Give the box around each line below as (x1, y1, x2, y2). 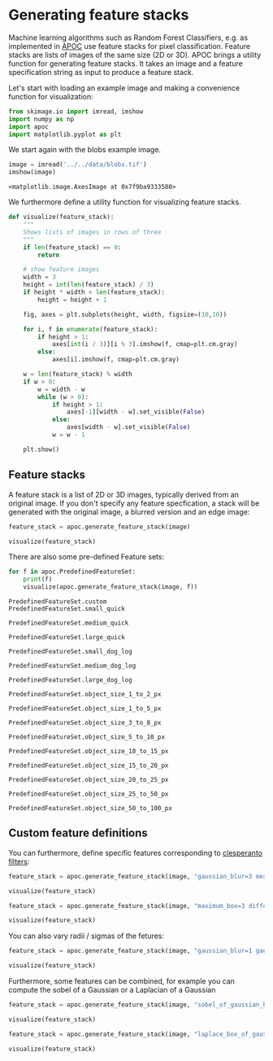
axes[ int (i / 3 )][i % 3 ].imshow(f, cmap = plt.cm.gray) (51, 340, 238, 349)
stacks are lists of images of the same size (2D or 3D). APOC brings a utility (8, 50, 262, 59)
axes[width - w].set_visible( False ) (66, 423, 191, 432)
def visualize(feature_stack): (8, 213, 115, 221)
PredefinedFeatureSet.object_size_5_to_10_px (8, 733, 165, 741)
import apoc (8, 122, 49, 131)
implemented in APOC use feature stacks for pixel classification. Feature (8, 41, 250, 50)
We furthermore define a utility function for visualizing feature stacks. (8, 197, 241, 207)
